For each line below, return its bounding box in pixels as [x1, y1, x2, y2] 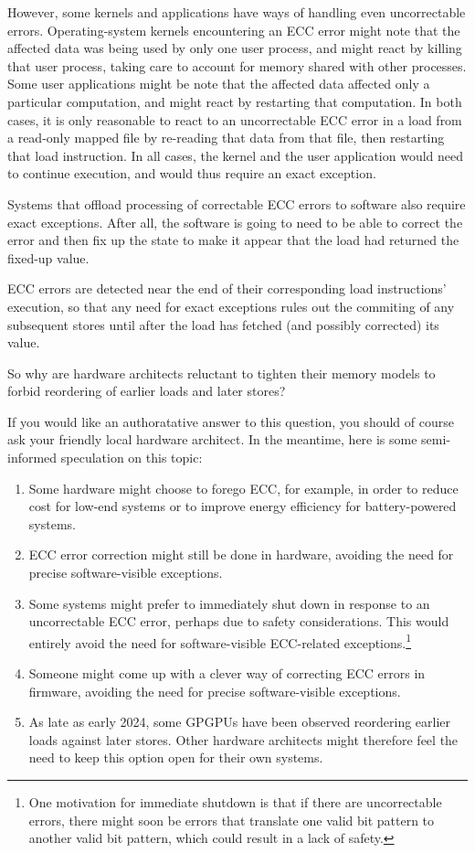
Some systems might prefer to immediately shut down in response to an [28, 593, 430, 613]
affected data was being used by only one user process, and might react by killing [7, 38, 462, 58]
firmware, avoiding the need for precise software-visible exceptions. [28, 681, 401, 700]
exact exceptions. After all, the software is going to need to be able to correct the [7, 212, 463, 231]
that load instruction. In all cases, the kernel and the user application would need [7, 145, 463, 165]
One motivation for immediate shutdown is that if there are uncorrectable [28, 793, 442, 812]
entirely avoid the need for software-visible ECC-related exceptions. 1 [28, 630, 412, 652]
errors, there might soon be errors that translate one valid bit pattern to [28, 810, 435, 829]
